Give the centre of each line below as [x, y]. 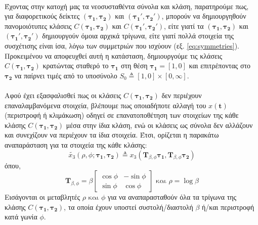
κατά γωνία [21, 217]
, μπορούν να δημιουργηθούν [204, 16]
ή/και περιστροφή [228, 207]
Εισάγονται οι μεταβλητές [42, 197]
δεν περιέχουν [182, 95]
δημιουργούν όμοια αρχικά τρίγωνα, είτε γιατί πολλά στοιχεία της [138, 36]
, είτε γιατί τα [184, 26]
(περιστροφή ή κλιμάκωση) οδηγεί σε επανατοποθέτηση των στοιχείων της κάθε [122, 115]
